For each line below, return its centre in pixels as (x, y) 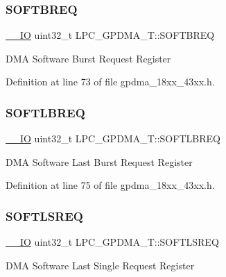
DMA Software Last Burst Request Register (99, 161)
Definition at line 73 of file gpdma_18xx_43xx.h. (110, 82)
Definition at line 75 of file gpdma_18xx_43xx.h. (110, 185)
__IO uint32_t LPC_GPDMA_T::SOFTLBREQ (113, 138)
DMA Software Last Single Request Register (100, 265)
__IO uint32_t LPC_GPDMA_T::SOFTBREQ (110, 35)
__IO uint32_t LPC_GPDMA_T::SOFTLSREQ (112, 242)
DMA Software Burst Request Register (88, 58)
